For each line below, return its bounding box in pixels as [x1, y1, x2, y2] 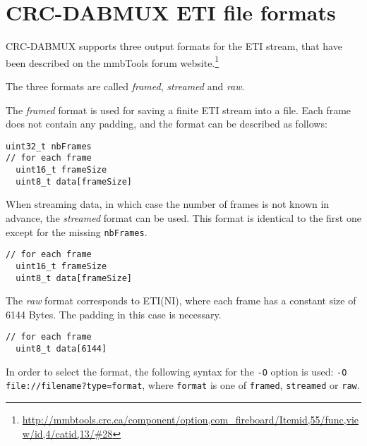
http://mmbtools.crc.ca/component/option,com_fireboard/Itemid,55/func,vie [22, 412, 359, 426]
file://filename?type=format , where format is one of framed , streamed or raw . [6, 378, 360, 392]
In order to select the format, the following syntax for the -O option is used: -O [6, 364, 347, 378]
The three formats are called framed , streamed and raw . [6, 78, 245, 93]
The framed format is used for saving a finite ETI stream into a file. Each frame [6, 102, 351, 117]
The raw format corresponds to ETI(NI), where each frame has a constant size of [6, 293, 356, 308]
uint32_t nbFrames [6, 141, 92, 151]
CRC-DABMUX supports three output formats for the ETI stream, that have [6, 39, 342, 54]
